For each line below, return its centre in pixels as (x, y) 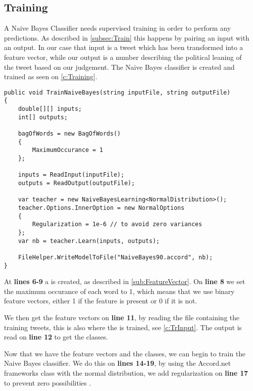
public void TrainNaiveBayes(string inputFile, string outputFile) (117, 92)
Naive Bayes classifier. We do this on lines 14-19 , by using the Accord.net (118, 363)
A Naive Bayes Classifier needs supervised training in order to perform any (118, 28)
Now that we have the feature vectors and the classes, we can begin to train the (125, 353)
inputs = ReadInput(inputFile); (71, 175)
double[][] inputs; (50, 109)
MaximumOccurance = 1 (68, 150)
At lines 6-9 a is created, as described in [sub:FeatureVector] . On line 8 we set (125, 281)
